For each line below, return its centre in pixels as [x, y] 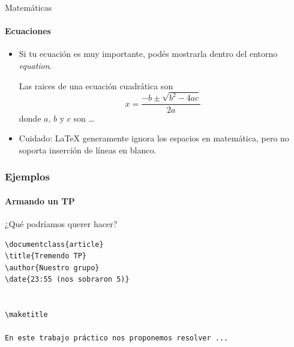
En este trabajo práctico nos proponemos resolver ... [117, 338]
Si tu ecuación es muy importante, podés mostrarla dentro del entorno [148, 54]
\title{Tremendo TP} [46, 256]
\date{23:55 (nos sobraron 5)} [67, 280]
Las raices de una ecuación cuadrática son [96, 85]
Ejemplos [27, 176]
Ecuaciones [28, 31]
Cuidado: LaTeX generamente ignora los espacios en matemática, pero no [154, 138]
